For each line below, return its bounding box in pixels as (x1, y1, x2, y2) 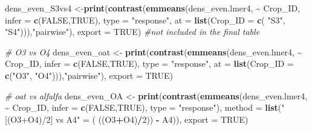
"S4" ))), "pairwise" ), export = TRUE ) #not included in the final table (5, 25, 260, 38)
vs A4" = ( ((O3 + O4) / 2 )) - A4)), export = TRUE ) (56, 113, 249, 125)
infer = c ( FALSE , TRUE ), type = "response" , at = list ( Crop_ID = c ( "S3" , (5, 13, 285, 26)
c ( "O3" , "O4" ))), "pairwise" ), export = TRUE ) (5, 69, 173, 81)
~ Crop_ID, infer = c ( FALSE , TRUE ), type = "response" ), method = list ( (5, 101, 282, 114)
